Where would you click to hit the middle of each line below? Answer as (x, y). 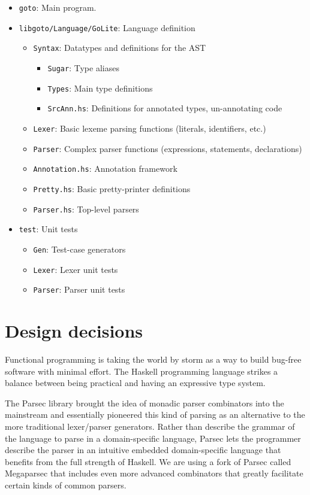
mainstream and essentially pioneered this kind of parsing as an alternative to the (155, 414)
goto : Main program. (58, 7)
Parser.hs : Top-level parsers (86, 209)
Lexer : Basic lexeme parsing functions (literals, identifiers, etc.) (150, 128)
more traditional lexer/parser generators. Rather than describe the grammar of (150, 426)
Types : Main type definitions (100, 88)
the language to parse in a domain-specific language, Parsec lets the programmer (153, 438)
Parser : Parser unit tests (79, 289)
